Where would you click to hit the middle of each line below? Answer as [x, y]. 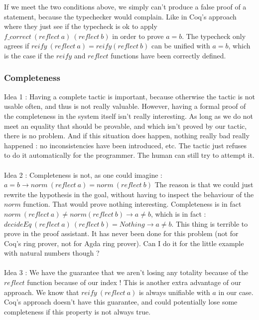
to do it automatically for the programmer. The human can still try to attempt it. [129, 155]
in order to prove [138, 36]
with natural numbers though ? [52, 253]
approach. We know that [42, 292]
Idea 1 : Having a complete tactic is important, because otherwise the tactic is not [129, 96]
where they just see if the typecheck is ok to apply [81, 26]
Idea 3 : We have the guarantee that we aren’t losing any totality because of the [126, 272]
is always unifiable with [174, 292]
